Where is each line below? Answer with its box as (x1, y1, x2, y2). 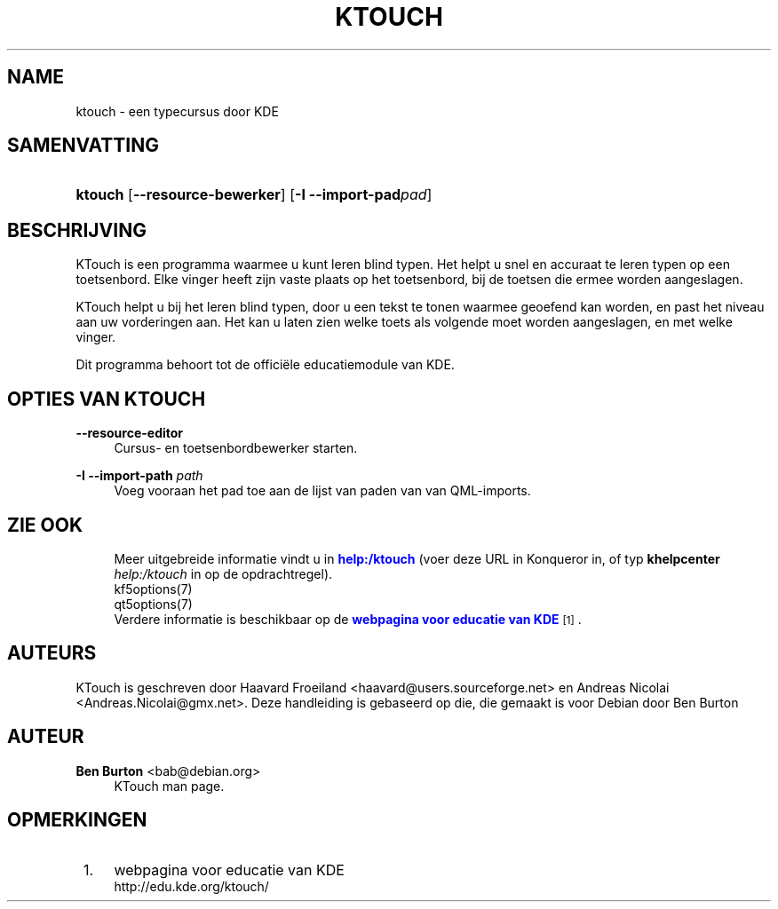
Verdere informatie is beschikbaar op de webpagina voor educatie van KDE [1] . (114, 611, 582, 627)
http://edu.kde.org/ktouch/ (114, 878, 269, 894)
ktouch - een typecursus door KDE (75, 103, 279, 119)
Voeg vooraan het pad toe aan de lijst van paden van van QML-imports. (114, 483, 531, 499)
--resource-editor (75, 425, 184, 441)
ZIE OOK (7, 513, 83, 536)
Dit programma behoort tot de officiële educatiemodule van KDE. (75, 357, 455, 373)
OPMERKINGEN (7, 809, 147, 832)
